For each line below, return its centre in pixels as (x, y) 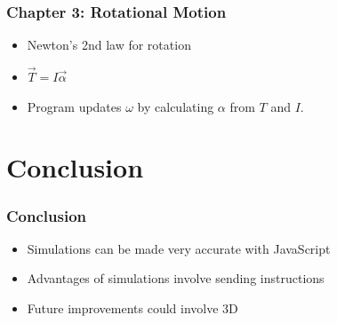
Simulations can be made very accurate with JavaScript (179, 248)
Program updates (74, 106)
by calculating (176, 106)
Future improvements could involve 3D (132, 308)
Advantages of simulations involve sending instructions (176, 278)
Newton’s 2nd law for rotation (109, 45)
